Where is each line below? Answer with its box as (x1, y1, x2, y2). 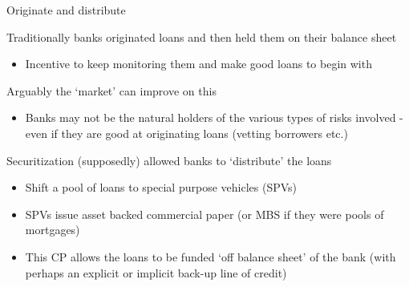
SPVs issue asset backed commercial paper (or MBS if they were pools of (25, 205, 384, 222)
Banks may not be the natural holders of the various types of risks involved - (25, 109, 403, 126)
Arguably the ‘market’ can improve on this (6, 82, 217, 99)
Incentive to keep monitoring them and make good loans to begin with (25, 55, 372, 72)
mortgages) (25, 221, 80, 238)
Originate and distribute (6, 2, 126, 18)
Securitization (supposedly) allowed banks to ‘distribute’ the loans (6, 152, 332, 168)
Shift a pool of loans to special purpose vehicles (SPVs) (25, 179, 297, 196)
